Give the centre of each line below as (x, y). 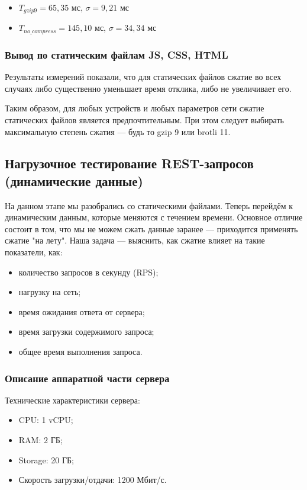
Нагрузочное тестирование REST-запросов (129, 163)
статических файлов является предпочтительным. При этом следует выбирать (144, 119)
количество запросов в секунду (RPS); (88, 272)
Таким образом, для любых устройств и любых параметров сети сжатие (135, 108)
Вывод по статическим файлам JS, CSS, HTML (117, 54)
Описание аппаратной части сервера (87, 378)
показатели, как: (34, 252)
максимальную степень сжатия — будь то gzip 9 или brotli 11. (118, 131)
